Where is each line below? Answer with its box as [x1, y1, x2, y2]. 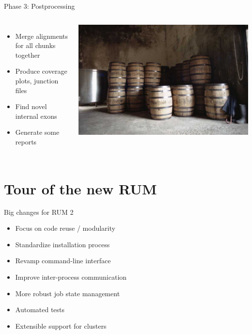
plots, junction [15, 75, 59, 85]
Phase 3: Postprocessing [4, 1, 75, 11]
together [15, 49, 40, 60]
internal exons [15, 111, 57, 121]
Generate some [15, 127, 60, 137]
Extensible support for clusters [15, 320, 107, 331]
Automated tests [15, 304, 65, 315]
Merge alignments [15, 31, 68, 41]
